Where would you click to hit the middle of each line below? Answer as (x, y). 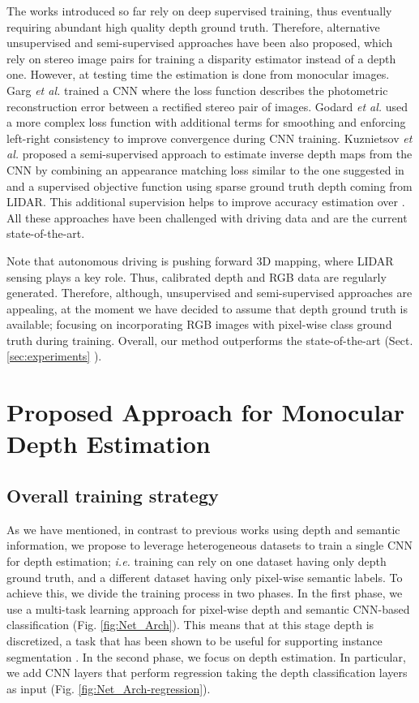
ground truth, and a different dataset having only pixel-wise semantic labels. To (205, 577)
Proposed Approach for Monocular (206, 412)
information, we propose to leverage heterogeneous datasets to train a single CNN (210, 545)
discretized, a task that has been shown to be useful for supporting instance (195, 640)
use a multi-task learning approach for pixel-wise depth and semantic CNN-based (208, 608)
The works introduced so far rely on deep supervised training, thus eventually (199, 11)
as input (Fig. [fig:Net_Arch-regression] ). (109, 688)
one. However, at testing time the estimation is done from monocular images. (198, 74)
